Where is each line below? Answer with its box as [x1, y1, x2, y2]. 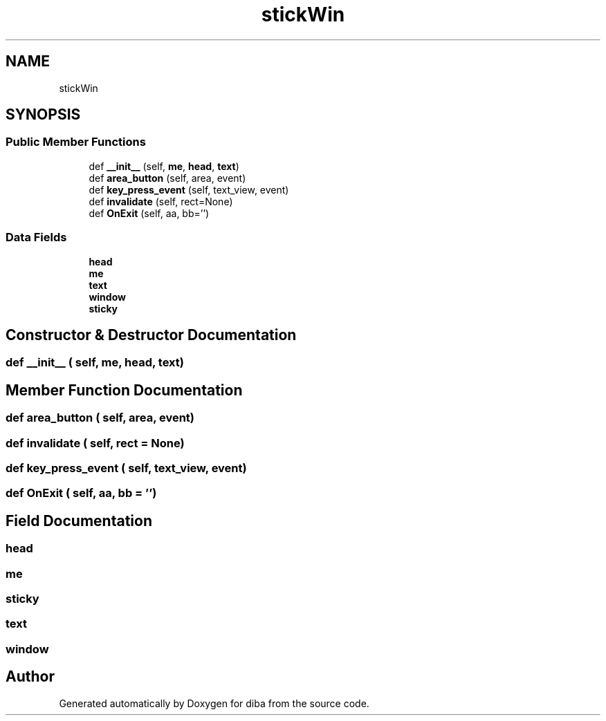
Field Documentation [6, 512, 152, 530]
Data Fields [6, 230, 67, 245]
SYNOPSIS [6, 106, 81, 124]
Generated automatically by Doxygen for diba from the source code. [59, 697, 369, 709]
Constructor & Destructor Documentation [6, 326, 297, 344]
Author [6, 668, 55, 686]
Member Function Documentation [6, 381, 243, 399]
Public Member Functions [6, 135, 146, 149]
